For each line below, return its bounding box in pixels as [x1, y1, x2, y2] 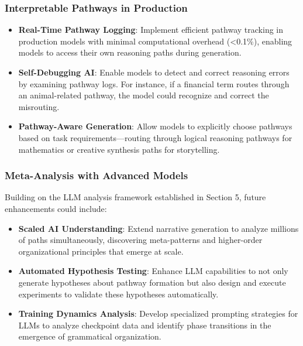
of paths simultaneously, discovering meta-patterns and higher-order [18, 234, 263, 246]
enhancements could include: [5, 202, 107, 214]
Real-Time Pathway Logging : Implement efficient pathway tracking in [18, 23, 283, 36]
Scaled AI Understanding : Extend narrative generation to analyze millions [18, 222, 299, 234]
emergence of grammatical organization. [18, 330, 161, 342]
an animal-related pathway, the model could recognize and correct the [18, 89, 269, 101]
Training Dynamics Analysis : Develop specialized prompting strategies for [18, 307, 298, 320]
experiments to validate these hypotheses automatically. [18, 287, 219, 300]
